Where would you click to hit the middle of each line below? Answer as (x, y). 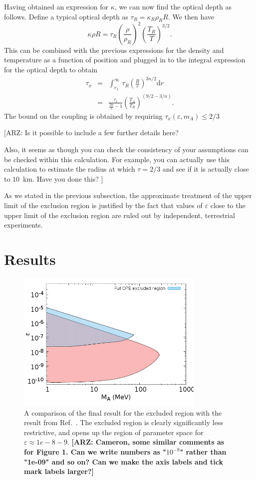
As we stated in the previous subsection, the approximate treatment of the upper (128, 195)
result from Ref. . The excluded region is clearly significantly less (124, 422)
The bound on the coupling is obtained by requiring (83, 116)
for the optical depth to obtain (51, 70)
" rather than (203, 452)
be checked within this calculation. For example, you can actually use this (117, 159)
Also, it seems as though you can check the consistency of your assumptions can (126, 149)
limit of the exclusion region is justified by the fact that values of (103, 205)
